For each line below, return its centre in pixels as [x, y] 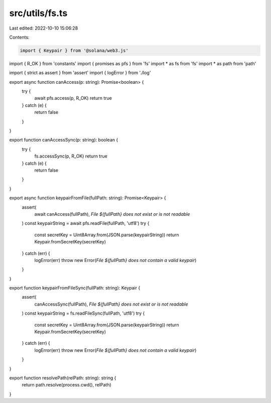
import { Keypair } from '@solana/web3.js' [74, 50]
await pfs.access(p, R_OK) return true [73, 98]
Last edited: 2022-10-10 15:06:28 [44, 28]
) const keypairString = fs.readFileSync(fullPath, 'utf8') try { [83, 313]
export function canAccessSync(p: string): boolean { [64, 140]
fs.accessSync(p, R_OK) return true [71, 156]
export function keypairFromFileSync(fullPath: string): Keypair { [75, 288]
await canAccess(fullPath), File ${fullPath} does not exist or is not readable [112, 214]
